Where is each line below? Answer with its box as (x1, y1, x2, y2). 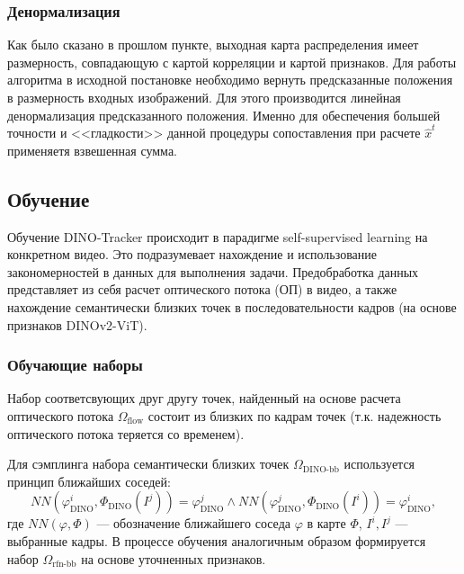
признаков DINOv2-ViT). (7, 315, 147, 334)
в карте (307, 514, 346, 533)
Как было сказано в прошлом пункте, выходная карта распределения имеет (7, 35, 419, 54)
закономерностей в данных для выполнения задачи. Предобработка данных (7, 262, 419, 281)
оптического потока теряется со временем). (7, 424, 245, 443)
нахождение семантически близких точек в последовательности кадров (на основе (7, 297, 457, 316)
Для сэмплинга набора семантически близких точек (7, 454, 290, 473)
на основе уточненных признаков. (81, 549, 266, 568)
